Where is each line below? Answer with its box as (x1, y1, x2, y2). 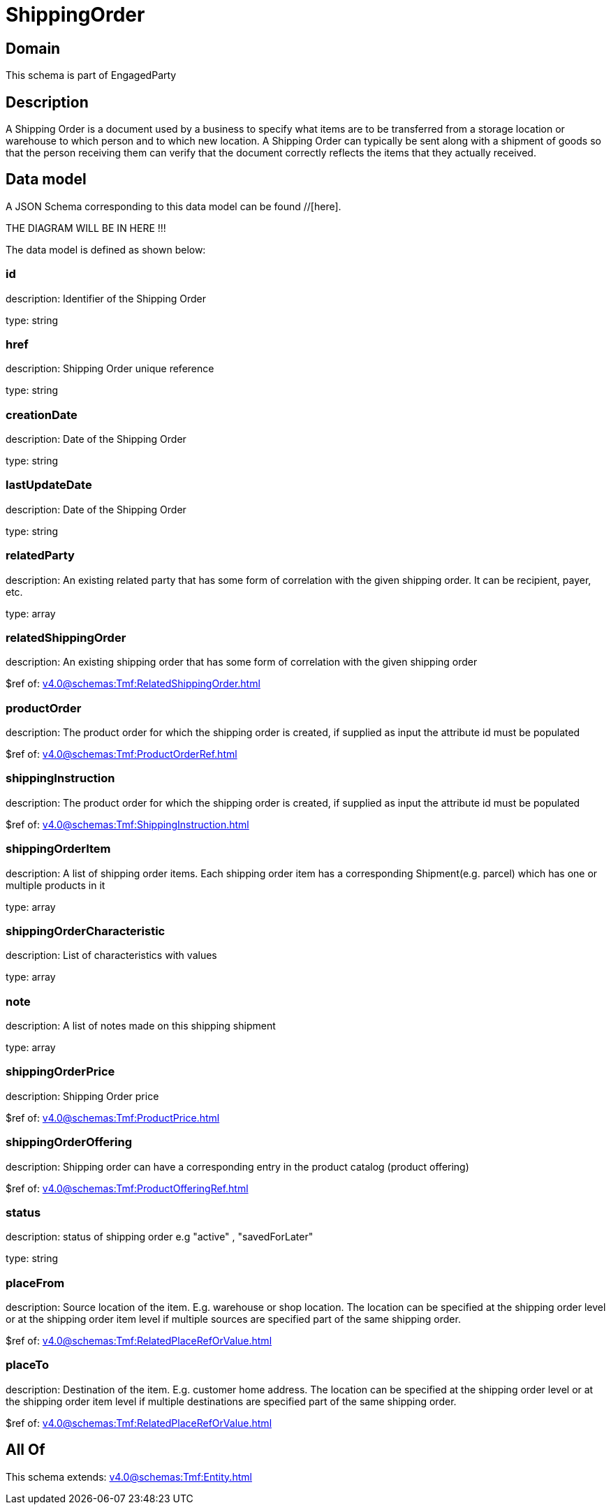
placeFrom (6, 1275, 65, 1290)
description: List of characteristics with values (6, 949, 217, 962)
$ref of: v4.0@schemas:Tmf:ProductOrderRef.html (6, 748, 237, 761)
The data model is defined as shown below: (6, 243, 206, 256)
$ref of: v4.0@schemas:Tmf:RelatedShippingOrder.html (6, 677, 260, 690)
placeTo (6, 1358, 50, 1372)
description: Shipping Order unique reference (6, 362, 214, 375)
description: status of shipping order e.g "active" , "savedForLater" (6, 1231, 314, 1243)
